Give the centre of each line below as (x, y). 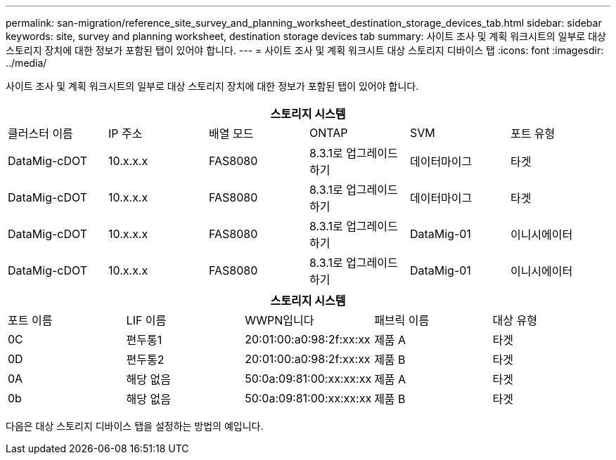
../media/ (26, 63)
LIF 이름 (146, 320)
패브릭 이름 (402, 320)
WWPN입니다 (280, 320)
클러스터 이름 (40, 133)
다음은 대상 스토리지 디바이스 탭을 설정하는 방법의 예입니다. (135, 426)
